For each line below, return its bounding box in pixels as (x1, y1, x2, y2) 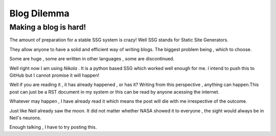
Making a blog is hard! (9, 22, 86, 32)
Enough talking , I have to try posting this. (9, 124, 97, 130)
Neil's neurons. (9, 115, 41, 121)
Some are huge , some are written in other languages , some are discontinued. (9, 56, 175, 62)
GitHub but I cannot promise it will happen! (9, 72, 100, 78)
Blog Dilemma (9, 8, 70, 19)
